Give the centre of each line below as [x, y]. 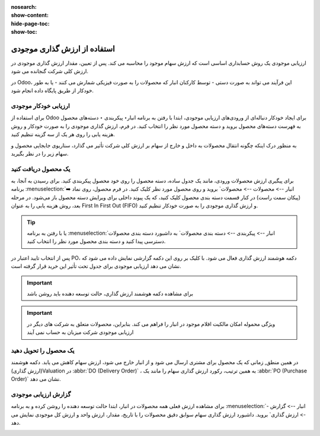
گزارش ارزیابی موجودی [41, 394]
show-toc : [24, 32]
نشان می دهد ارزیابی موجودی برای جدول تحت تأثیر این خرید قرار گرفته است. [96, 266]
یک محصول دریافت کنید [41, 169]
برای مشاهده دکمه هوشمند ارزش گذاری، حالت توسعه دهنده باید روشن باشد [110, 293]
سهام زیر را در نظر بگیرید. [40, 153]
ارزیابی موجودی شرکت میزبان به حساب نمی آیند [80, 332]
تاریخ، [127, 414]
